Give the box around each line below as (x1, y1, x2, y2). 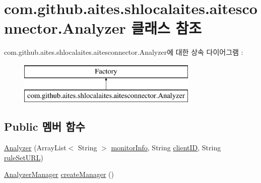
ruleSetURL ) (4, 152, 43, 162)
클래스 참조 (131, 18, 202, 38)
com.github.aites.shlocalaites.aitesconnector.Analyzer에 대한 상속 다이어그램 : (4, 47, 243, 57)
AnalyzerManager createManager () (4, 169, 114, 179)
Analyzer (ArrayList (4, 142, 67, 153)
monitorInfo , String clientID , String (111, 142, 221, 153)
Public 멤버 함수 (4, 119, 85, 134)
